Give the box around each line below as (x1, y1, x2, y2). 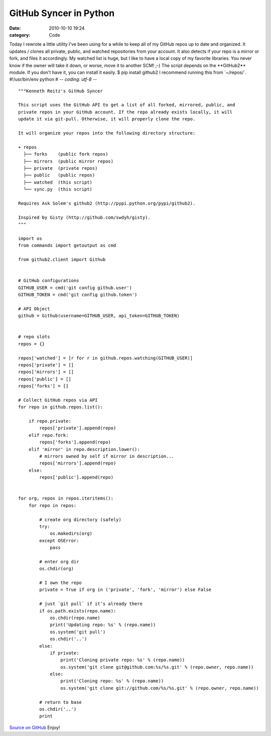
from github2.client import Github (18, 257, 106, 263)
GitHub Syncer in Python (9, 8, 115, 19)
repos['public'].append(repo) (39, 474, 114, 480)
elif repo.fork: (28, 432, 69, 438)
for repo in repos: (28, 503, 77, 508)
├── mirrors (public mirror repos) (23, 158, 114, 164)
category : (9, 32, 31, 38)
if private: (50, 650, 79, 656)
